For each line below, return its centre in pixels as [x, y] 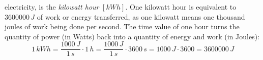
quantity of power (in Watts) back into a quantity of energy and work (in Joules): [132, 36]
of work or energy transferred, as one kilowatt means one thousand [141, 16]
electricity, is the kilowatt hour [52, 7]
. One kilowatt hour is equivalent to [181, 7]
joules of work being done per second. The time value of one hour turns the [122, 26]
